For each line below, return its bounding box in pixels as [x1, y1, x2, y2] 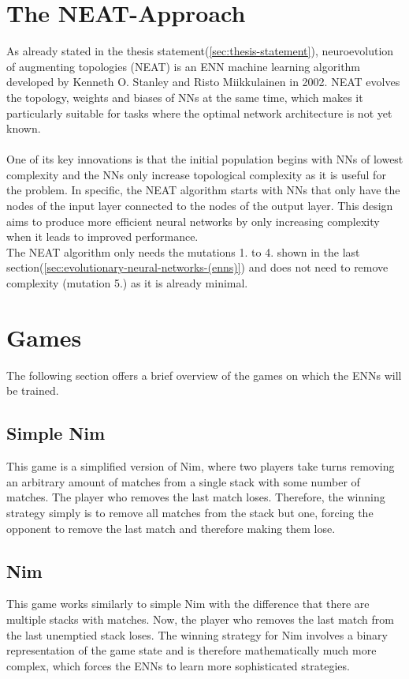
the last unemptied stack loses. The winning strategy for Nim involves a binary [6, 626, 388, 643]
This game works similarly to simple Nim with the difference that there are [6, 595, 370, 612]
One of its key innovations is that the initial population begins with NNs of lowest [6, 151, 403, 167]
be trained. [6, 382, 59, 399]
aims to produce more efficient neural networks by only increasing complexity [6, 212, 380, 229]
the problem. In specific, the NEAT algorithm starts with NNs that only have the [6, 182, 400, 198]
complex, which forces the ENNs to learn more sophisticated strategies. [6, 657, 350, 673]
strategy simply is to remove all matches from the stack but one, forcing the [6, 504, 374, 520]
